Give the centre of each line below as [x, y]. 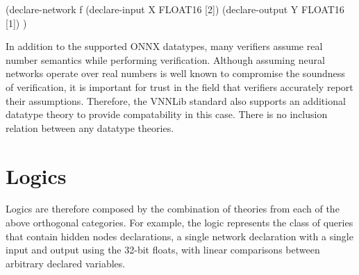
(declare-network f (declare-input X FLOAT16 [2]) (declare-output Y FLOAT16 [175, 9]
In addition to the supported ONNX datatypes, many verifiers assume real [164, 46]
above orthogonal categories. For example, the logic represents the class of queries [179, 223]
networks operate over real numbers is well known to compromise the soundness [175, 73]
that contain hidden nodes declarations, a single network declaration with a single [179, 236]
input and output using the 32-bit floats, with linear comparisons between [163, 250]
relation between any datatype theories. [90, 127]
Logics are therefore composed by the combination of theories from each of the [173, 209]
